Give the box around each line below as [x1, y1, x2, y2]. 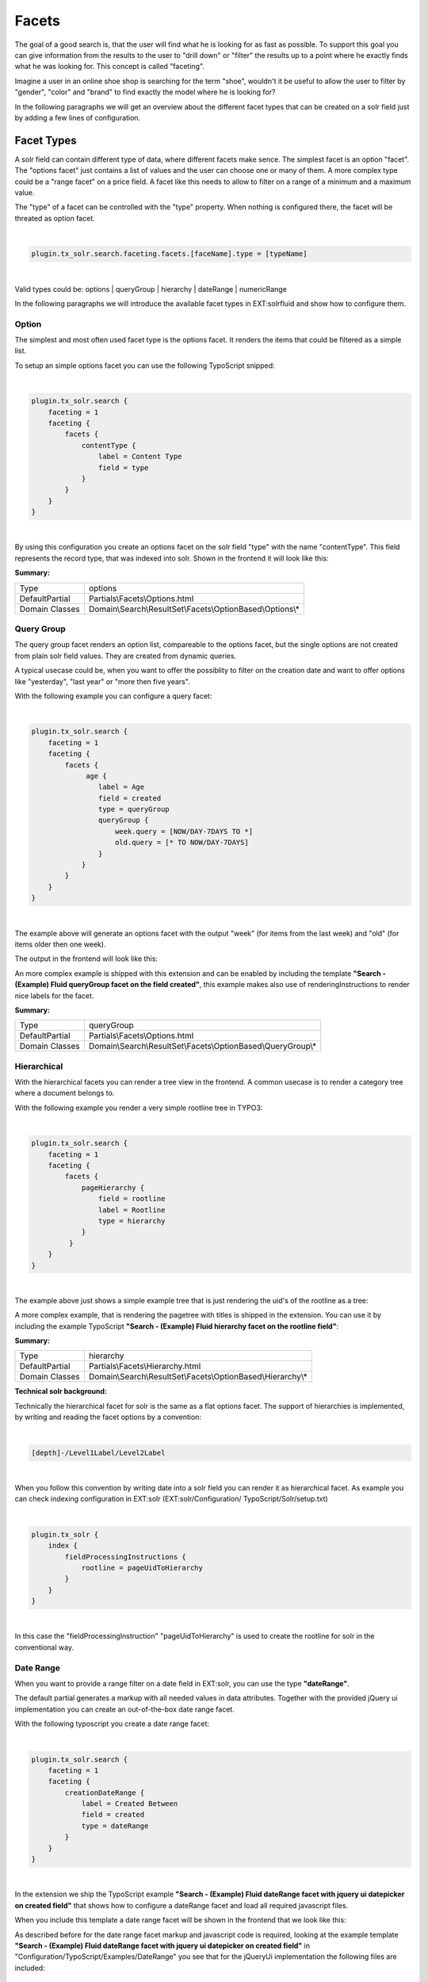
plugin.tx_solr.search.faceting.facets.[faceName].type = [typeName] [31, 250, 308, 258]
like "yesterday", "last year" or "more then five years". [14, 676, 190, 686]
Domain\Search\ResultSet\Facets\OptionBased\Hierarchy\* [88, 1372, 308, 1383]
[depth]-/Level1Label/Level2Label [31, 1448, 166, 1457]
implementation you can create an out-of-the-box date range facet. [14, 1705, 235, 1714]
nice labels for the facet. [14, 991, 94, 1001]
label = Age [97, 782, 145, 792]
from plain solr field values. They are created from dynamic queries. [14, 651, 237, 660]
